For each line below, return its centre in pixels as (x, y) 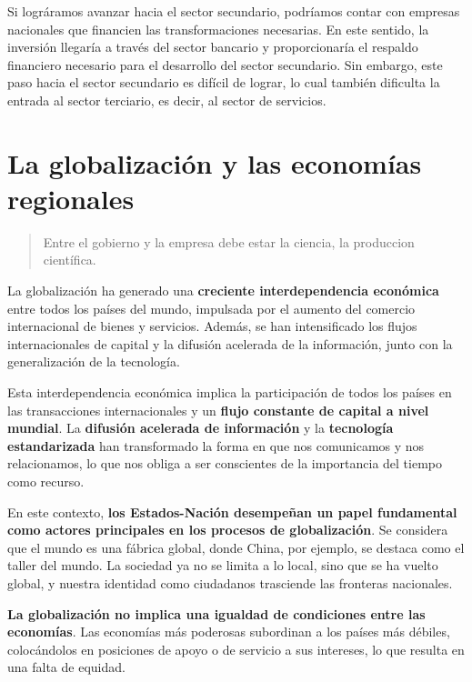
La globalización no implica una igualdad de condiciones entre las (216, 613)
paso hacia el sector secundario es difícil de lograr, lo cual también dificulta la (224, 82)
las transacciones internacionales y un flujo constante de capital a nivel (218, 410)
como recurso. (46, 481)
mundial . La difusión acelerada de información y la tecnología (201, 428)
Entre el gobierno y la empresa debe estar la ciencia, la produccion (229, 241)
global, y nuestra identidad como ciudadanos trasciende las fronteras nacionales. (230, 582)
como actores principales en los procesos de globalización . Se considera (228, 530)
